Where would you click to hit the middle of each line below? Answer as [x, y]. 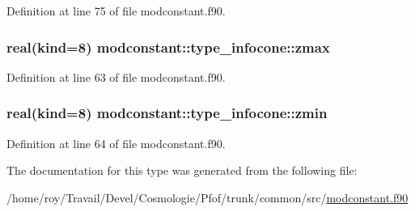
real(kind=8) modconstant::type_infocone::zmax [168, 47]
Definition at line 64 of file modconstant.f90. [116, 143]
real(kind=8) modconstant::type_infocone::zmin [167, 113]
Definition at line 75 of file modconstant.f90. [116, 11]
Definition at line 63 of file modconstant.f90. [116, 76]
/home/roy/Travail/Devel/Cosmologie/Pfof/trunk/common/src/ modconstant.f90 [207, 197]
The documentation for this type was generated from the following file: [182, 170]
